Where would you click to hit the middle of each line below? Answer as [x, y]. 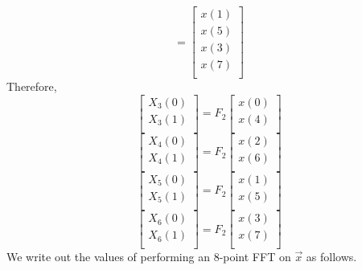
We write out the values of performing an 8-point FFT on [149, 257]
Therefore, [32, 86]
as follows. [331, 257]
